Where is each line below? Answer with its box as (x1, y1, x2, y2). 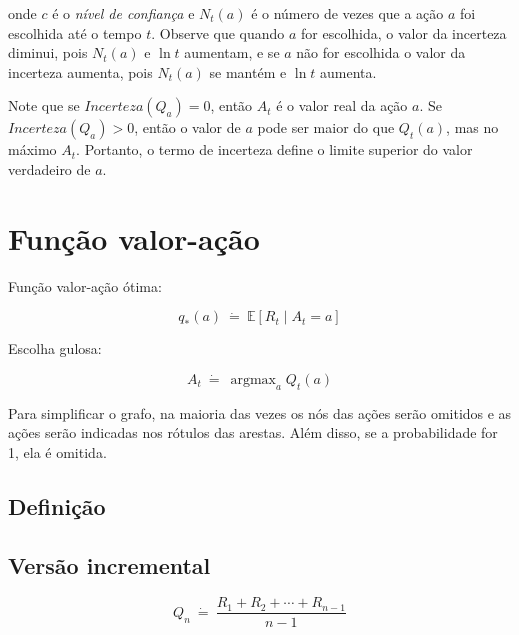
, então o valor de (134, 117, 241, 138)
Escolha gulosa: (8, 338, 102, 359)
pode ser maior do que (257, 117, 395, 138)
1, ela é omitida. (8, 441, 107, 462)
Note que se (8, 95, 80, 116)
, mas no (446, 117, 499, 138)
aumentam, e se (184, 42, 280, 63)
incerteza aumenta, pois (8, 61, 153, 82)
